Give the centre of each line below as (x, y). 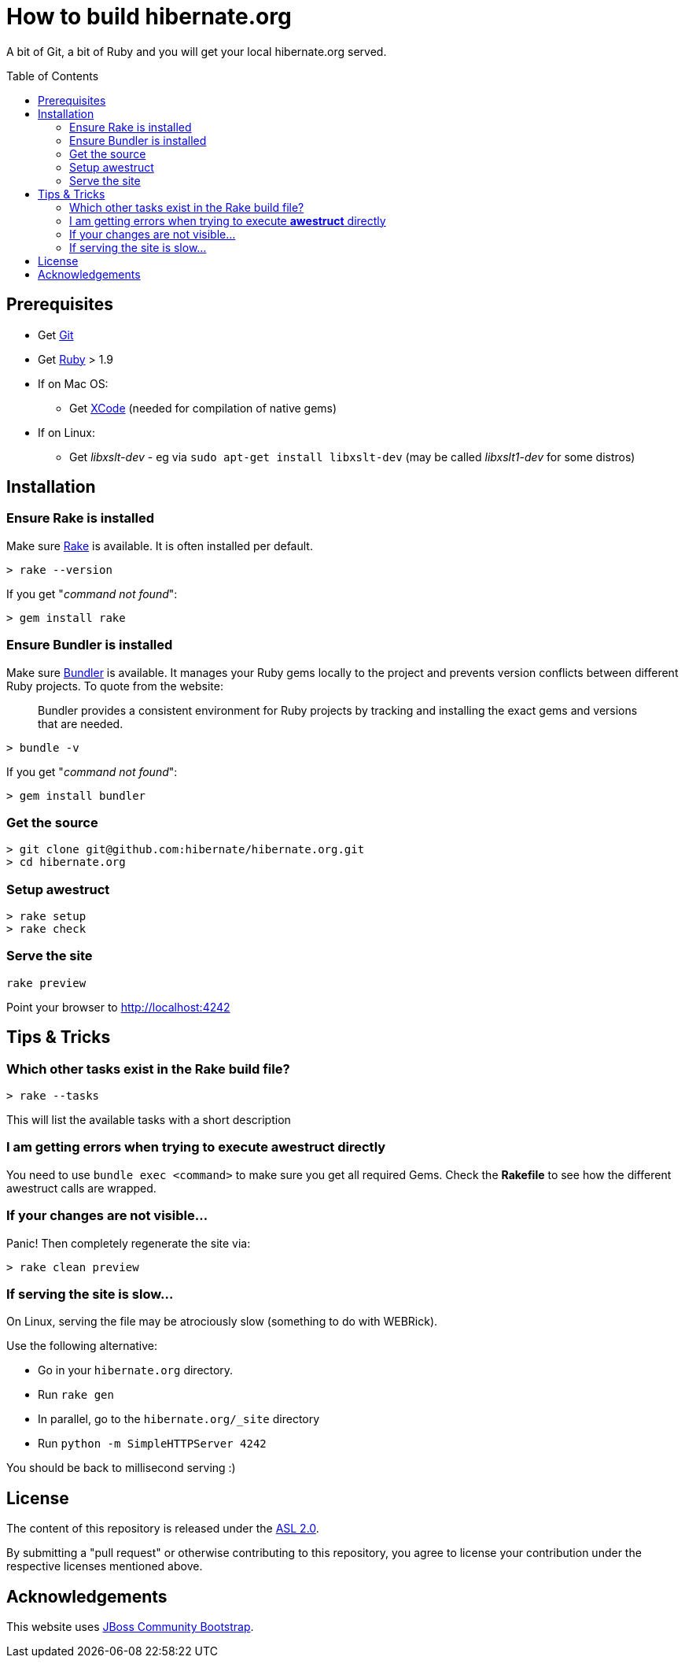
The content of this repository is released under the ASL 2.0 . (163, 1529)
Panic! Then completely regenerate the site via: (129, 1243)
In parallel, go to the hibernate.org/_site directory (179, 1419)
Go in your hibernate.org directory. (136, 1370)
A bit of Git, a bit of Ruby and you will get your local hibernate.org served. (197, 51)
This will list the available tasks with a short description (149, 1120)
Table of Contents (53, 76)
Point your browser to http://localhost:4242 (118, 1007)
